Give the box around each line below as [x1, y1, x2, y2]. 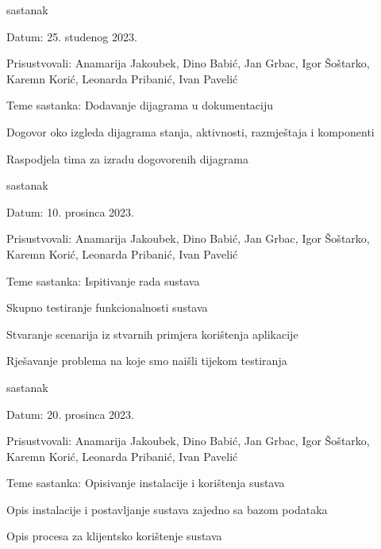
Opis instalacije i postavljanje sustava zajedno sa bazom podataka [6, 501, 328, 517]
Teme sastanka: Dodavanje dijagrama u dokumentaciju [6, 97, 274, 113]
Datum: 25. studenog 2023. [6, 28, 137, 44]
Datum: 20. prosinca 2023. [6, 405, 134, 422]
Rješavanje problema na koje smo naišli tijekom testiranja [6, 352, 287, 369]
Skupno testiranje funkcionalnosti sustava [6, 299, 208, 316]
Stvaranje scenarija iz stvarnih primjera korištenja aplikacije [6, 325, 298, 342]
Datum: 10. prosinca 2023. [6, 203, 134, 220]
